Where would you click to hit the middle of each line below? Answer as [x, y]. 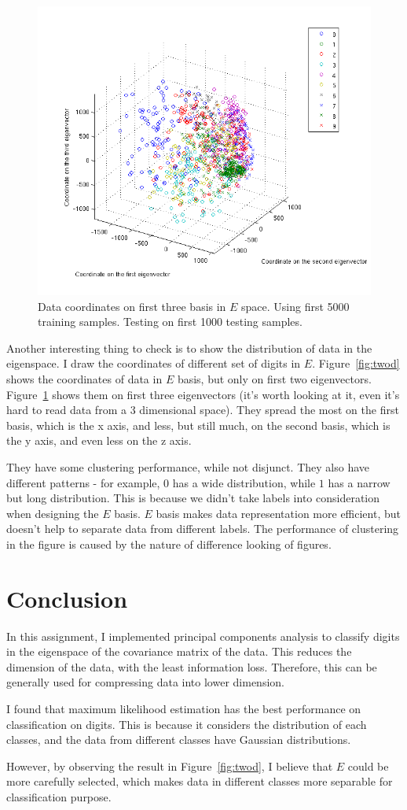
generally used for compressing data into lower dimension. [145, 682]
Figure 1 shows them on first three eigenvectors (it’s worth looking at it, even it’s [203, 394]
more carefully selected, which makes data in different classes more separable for [200, 781]
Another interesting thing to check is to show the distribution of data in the [189, 348]
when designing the [53, 513]
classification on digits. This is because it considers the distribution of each [187, 724]
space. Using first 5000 [295, 306]
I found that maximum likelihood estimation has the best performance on [184, 708]
